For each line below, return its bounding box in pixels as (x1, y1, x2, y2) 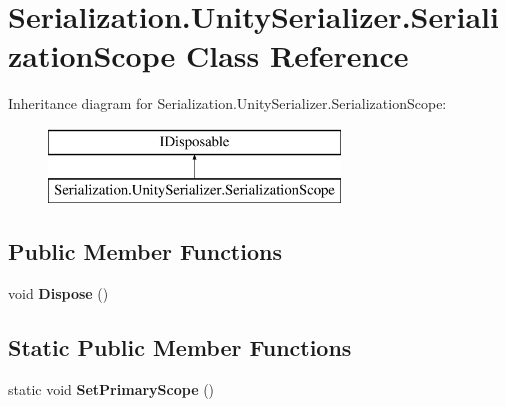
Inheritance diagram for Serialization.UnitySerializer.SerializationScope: (8, 93, 447, 114)
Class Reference (185, 35, 409, 76)
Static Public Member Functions (8, 332, 352, 363)
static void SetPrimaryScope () (8, 379, 215, 400)
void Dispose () (8, 283, 109, 304)
